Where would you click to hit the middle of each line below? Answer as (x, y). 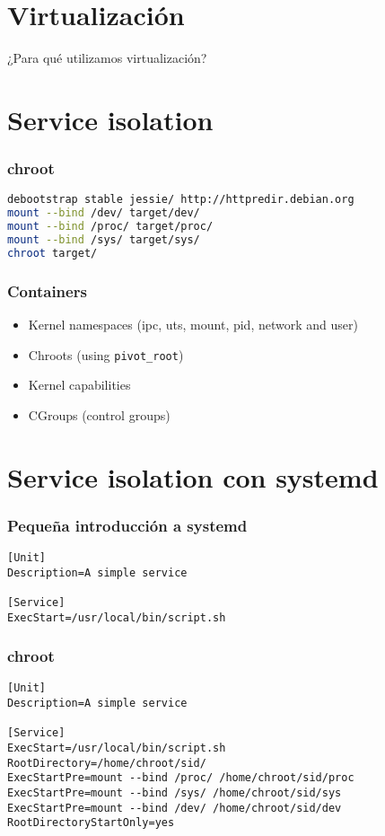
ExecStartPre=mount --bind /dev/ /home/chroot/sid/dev (175, 808)
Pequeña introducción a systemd (127, 525)
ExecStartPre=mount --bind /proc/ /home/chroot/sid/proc (181, 778)
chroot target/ (52, 253)
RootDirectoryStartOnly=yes (91, 823)
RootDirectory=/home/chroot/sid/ (107, 763)
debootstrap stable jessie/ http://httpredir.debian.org (181, 200)
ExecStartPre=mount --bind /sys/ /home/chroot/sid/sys (175, 793)
